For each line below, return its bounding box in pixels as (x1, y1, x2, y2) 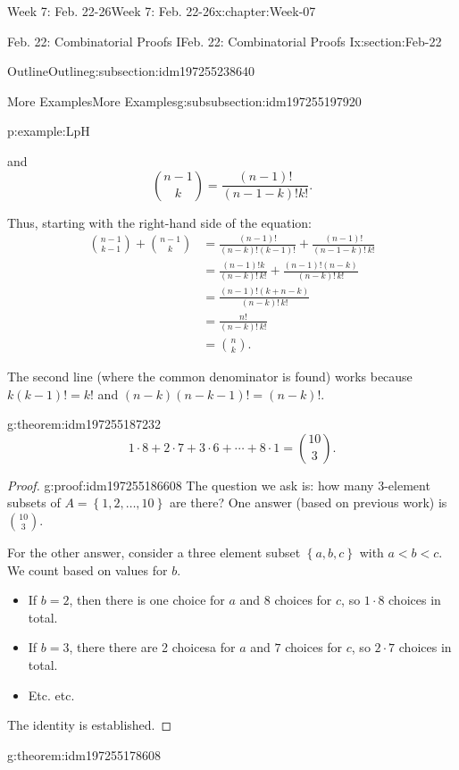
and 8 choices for (239, 590, 332, 609)
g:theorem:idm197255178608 (7, 745, 161, 764)
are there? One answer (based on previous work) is (169, 493, 447, 512)
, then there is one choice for (69, 590, 225, 609)
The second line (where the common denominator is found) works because (7, 367, 413, 386)
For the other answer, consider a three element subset (7, 542, 301, 561)
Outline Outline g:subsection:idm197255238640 (7, 62, 255, 80)
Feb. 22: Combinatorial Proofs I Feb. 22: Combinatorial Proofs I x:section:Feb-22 (7, 31, 442, 50)
